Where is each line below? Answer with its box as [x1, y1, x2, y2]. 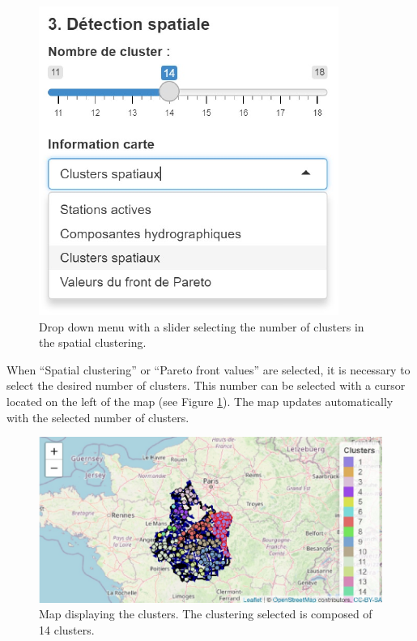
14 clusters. [39, 622, 95, 639]
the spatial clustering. [39, 334, 147, 351]
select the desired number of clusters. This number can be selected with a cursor [6, 377, 406, 394]
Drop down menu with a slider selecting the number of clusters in [39, 318, 364, 335]
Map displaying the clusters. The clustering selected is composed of [39, 605, 372, 622]
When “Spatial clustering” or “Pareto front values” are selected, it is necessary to [6, 361, 411, 378]
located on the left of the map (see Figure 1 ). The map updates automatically [6, 392, 394, 409]
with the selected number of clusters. [6, 408, 189, 425]
